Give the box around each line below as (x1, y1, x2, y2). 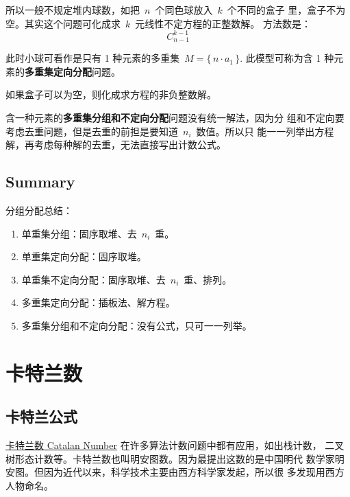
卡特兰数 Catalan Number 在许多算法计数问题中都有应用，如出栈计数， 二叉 (5, 438, 345, 452)
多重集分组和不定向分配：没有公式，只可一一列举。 (21, 318, 252, 332)
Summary (5, 171, 75, 192)
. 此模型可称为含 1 (240, 51, 321, 65)
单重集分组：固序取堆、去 (21, 226, 137, 240)
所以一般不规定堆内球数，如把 (5, 3, 140, 16)
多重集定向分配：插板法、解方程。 (21, 295, 175, 310)
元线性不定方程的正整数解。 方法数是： (135, 16, 311, 30)
